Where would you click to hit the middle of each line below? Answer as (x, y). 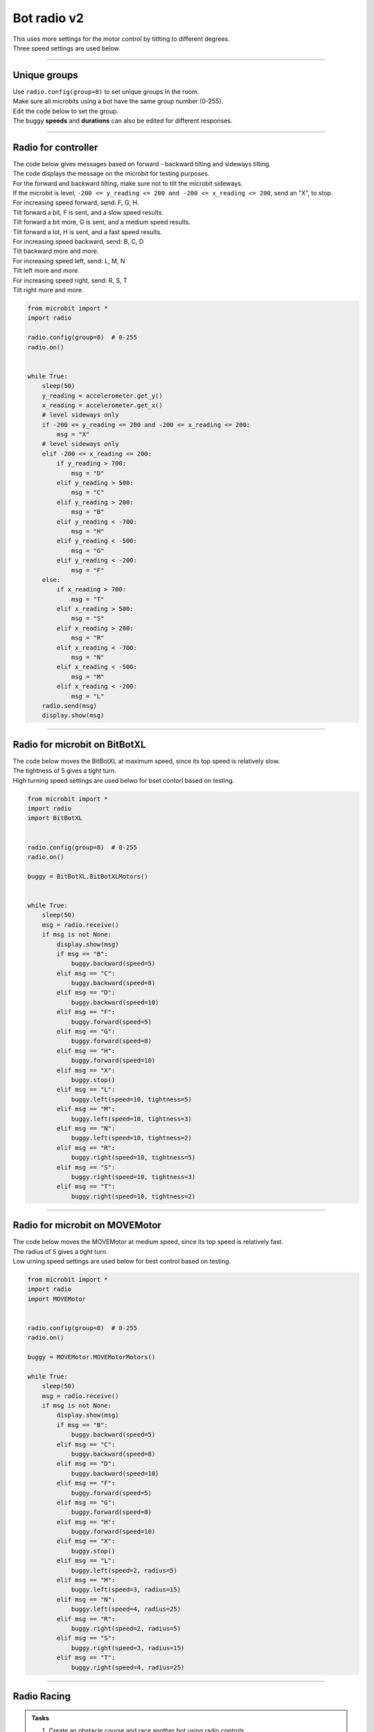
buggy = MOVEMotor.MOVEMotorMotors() (91, 1357)
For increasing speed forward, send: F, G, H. (76, 203)
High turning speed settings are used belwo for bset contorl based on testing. (124, 780)
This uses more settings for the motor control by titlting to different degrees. (121, 39)
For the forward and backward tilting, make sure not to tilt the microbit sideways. (128, 183)
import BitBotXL (55, 818)
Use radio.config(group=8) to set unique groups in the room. (106, 91)
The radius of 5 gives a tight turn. (60, 1251)
